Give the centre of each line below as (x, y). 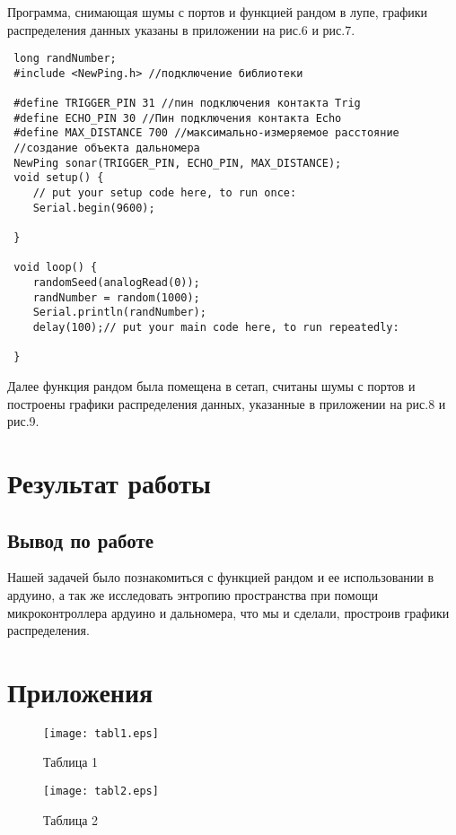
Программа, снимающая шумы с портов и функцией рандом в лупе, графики (218, 12)
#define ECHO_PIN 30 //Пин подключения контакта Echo (178, 118)
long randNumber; (65, 59)
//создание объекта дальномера (107, 148)
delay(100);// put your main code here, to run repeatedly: (216, 327)
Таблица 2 (71, 819)
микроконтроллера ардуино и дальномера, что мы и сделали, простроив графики (228, 612)
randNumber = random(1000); (116, 297)
